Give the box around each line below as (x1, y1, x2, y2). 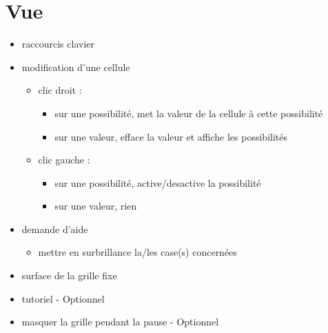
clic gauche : (38, 152, 90, 167)
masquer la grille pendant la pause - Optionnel (21, 314, 219, 329)
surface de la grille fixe (21, 268, 117, 283)
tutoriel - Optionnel (21, 291, 105, 305)
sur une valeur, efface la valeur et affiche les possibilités (54, 129, 287, 143)
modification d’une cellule (21, 59, 130, 74)
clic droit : (38, 83, 82, 97)
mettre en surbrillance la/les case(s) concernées (38, 245, 237, 259)
